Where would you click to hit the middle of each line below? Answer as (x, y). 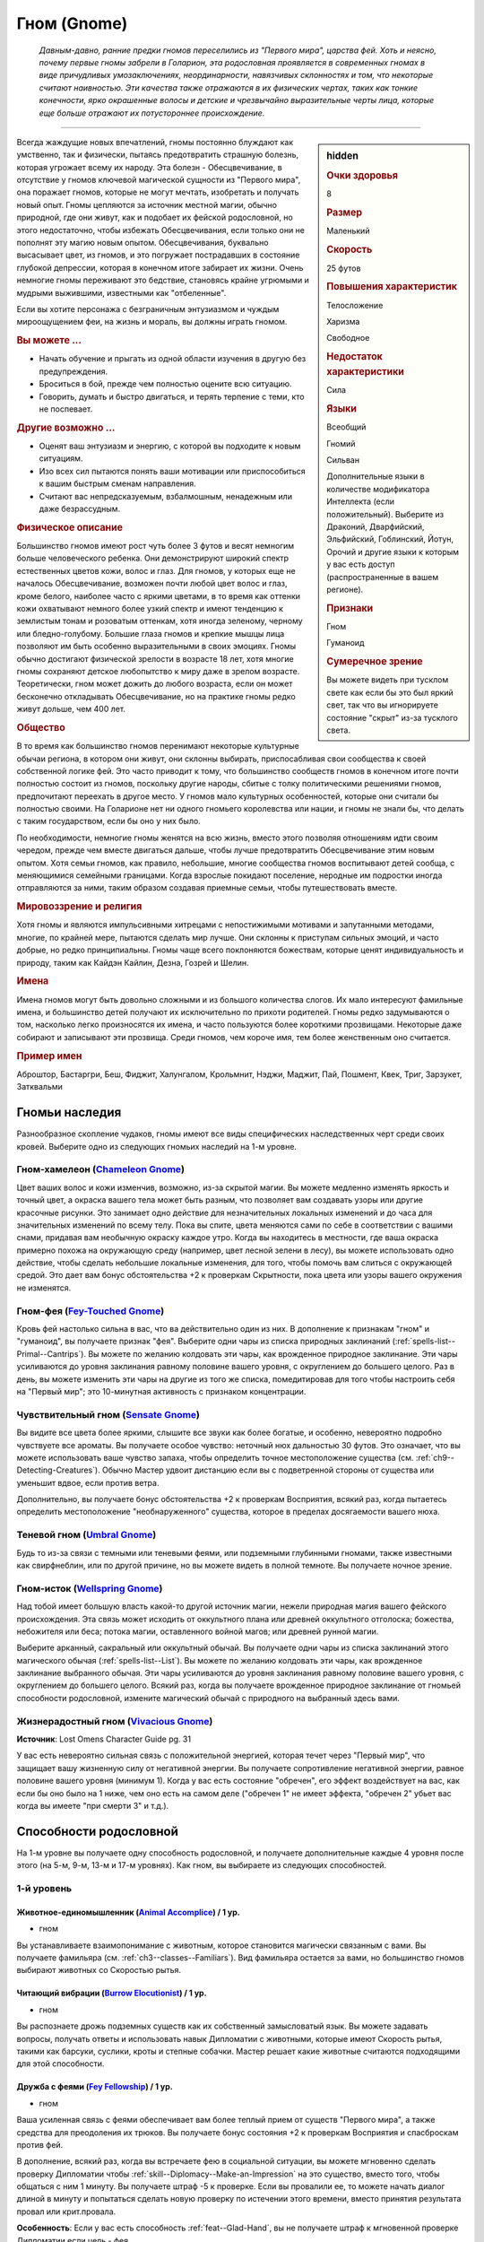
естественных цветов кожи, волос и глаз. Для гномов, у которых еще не (156, 570)
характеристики (366, 372)
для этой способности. (60, 2064)
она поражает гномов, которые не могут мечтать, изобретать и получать (158, 192)
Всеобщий (346, 427)
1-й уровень (44, 1889)
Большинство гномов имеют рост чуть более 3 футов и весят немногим (156, 546)
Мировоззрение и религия (79, 907)
